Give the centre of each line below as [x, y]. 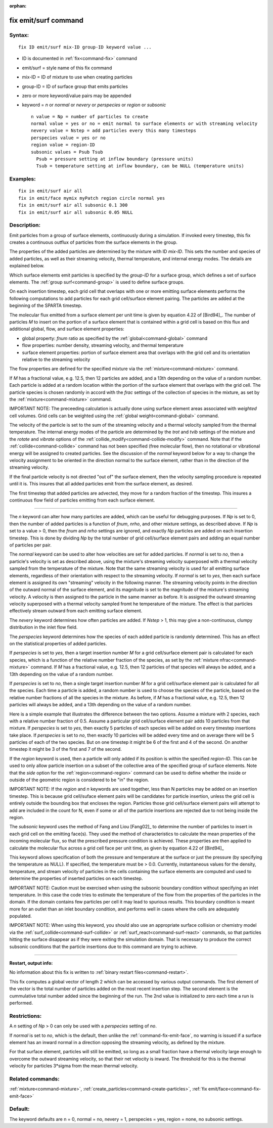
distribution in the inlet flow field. [43, 627]
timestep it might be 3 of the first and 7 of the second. [66, 749]
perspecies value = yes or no [69, 138]
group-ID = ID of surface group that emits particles [75, 86]
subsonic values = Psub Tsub [67, 152]
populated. [21, 916]
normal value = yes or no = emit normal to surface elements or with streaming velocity [144, 124]
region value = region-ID [63, 145]
